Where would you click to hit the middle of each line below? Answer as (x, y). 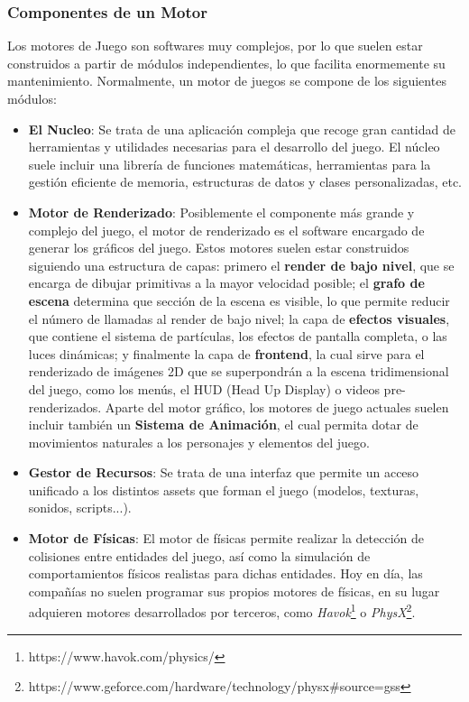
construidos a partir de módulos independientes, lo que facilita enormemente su (226, 63)
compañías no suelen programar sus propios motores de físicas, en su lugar (234, 591)
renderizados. (65, 406)
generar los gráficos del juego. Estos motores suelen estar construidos (219, 248)
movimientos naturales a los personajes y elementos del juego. (199, 442)
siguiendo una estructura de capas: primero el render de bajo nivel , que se (241, 265)
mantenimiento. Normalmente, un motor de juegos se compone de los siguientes (227, 81)
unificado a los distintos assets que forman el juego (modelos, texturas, (224, 490)
